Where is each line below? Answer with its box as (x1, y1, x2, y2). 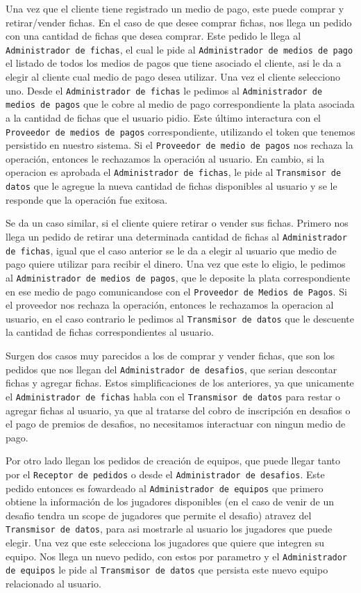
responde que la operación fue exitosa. (6, 192, 168, 206)
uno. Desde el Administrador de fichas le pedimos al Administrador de (6, 83, 323, 97)
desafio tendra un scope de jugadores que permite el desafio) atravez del (6, 507, 312, 522)
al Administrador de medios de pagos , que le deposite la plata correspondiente (6, 270, 351, 284)
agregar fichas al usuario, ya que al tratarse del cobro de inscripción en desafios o (6, 403, 351, 417)
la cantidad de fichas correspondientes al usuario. (6, 325, 214, 339)
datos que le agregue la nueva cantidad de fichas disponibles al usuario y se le (6, 179, 337, 193)
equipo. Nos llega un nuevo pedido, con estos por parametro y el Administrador (6, 549, 348, 563)
